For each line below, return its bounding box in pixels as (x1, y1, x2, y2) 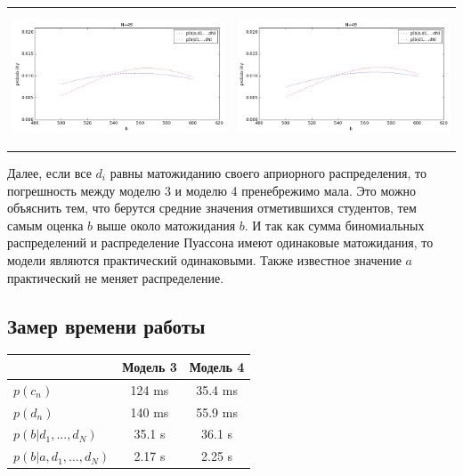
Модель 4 (189, 357, 245, 375)
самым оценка (7, 215, 84, 234)
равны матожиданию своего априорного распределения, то (110, 164, 426, 182)
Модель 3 (122, 357, 177, 375)
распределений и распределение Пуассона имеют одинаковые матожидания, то (7, 233, 434, 252)
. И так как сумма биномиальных (244, 215, 425, 234)
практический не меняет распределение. (7, 268, 224, 286)
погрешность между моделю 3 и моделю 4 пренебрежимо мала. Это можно (7, 181, 417, 199)
